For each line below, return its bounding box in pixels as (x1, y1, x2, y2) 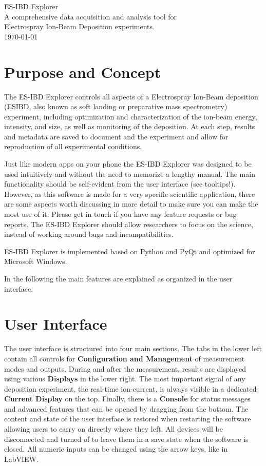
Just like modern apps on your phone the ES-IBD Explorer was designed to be (4, 158, 252, 169)
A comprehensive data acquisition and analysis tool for (4, 11, 177, 22)
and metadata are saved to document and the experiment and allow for (4, 131, 229, 141)
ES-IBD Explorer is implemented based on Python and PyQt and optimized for (4, 246, 255, 256)
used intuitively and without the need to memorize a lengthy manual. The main (4, 168, 255, 179)
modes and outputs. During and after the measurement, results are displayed (4, 363, 246, 374)
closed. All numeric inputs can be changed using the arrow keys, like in (4, 443, 228, 454)
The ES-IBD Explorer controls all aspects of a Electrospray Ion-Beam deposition (4, 91, 258, 102)
